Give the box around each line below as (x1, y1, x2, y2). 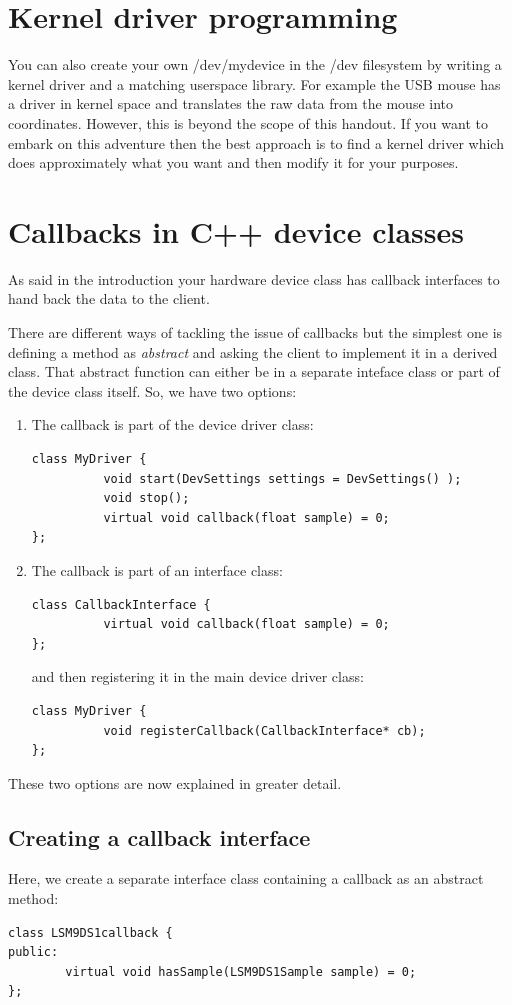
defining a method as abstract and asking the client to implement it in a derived (8, 341, 498, 362)
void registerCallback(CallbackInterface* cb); (103, 723, 426, 738)
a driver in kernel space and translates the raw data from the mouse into (8, 93, 454, 114)
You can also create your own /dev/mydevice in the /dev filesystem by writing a (8, 54, 502, 75)
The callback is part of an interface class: (31, 559, 283, 580)
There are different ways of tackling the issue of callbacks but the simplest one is (8, 322, 503, 342)
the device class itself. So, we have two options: (8, 380, 297, 401)
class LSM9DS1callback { (8, 925, 173, 940)
